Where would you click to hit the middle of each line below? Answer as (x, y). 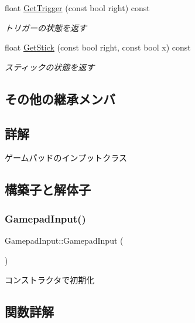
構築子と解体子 (48, 189)
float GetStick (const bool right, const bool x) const (98, 47)
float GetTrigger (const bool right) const (77, 8)
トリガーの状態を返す (46, 27)
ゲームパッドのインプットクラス (66, 158)
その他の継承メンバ (60, 98)
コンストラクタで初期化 (50, 280)
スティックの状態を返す (50, 67)
